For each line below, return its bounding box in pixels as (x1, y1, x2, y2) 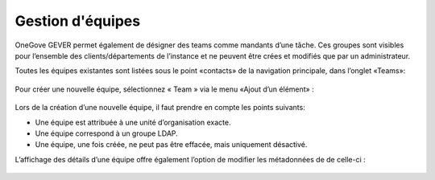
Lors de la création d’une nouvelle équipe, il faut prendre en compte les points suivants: (14, 103, 305, 112)
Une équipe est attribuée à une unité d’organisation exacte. (35, 117, 231, 127)
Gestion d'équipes (14, 12, 141, 30)
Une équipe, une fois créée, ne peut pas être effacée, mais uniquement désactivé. (35, 140, 308, 149)
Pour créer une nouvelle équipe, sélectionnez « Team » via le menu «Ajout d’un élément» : (14, 84, 314, 94)
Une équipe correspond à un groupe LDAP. (35, 129, 179, 138)
